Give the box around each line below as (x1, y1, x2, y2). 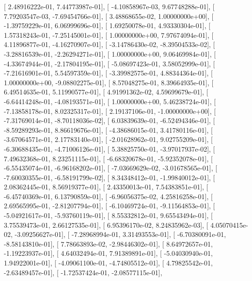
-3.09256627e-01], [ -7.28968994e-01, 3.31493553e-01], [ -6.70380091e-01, (15, 229, 226, 239)
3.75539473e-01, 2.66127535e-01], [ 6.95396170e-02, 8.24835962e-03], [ (4, 219, 208, 230)
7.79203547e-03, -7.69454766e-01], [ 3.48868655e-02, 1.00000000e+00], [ (4, 11, 214, 21)
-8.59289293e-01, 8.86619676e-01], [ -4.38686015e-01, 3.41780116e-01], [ (4, 125, 213, 135)
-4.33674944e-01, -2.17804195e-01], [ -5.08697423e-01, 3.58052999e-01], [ (4, 58, 215, 68)
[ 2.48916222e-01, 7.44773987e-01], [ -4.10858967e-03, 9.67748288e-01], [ (4, 1, 215, 11)
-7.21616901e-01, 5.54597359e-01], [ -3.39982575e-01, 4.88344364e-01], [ (4, 68, 213, 78)
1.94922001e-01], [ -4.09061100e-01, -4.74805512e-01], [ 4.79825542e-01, (4, 258, 213, 268)
